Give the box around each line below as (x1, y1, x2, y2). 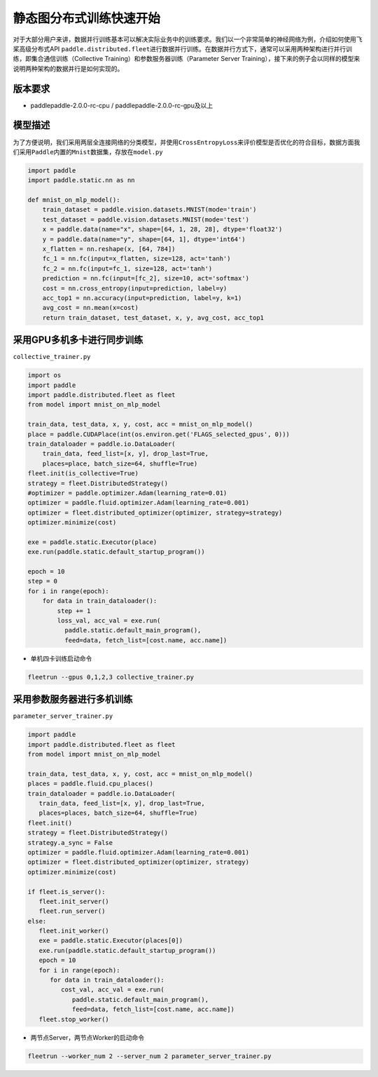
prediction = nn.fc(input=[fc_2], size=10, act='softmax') (42, 274, 250, 283)
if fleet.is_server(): (27, 888, 106, 895)
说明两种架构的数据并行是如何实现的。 (13, 64, 124, 73)
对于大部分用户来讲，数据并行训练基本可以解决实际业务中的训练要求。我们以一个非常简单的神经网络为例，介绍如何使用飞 (13, 35, 363, 43)
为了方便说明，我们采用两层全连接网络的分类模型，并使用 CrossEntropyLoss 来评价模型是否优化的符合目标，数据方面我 (13, 137, 360, 147)
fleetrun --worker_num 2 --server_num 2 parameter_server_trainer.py (27, 1052, 272, 1060)
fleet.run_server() (38, 907, 106, 915)
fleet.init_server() (38, 897, 110, 905)
